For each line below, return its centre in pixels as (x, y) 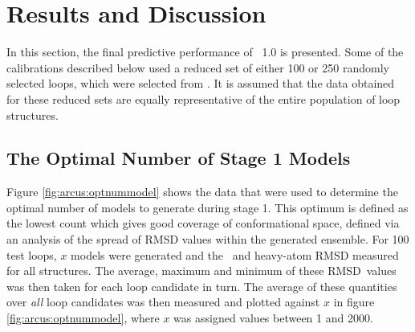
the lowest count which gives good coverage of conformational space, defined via (203, 223)
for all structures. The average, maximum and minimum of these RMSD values (201, 271)
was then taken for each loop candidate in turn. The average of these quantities (202, 286)
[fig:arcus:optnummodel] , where (83, 318)
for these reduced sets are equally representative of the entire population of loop (203, 98)
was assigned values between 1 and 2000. (273, 318)
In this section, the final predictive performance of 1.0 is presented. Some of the (205, 52)
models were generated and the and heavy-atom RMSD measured (235, 254)
